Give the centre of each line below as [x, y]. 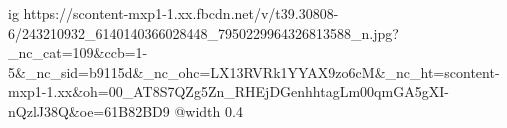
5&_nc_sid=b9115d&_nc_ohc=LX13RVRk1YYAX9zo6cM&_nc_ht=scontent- [254, 71]
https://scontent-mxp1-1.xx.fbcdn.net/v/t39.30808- [181, 13]
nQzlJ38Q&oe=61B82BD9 [89, 110]
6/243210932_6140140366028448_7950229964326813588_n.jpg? [203, 32]
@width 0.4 [208, 110]
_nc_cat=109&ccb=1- [78, 52]
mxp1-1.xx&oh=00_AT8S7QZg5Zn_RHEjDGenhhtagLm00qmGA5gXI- [228, 91]
